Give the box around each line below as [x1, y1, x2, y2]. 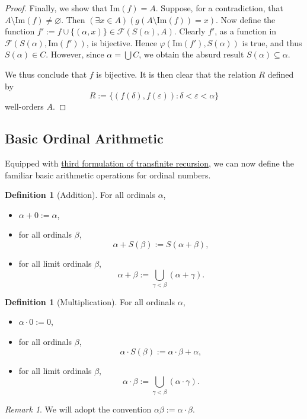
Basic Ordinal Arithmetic [5, 129, 164, 148]
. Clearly [174, 25, 206, 37]
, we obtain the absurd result [139, 48, 244, 60]
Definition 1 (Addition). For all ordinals [5, 188, 155, 201]
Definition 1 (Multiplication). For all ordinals [5, 295, 175, 308]
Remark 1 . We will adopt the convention [5, 402, 152, 415]
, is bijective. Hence [86, 36, 157, 49]
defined [267, 68, 294, 80]
